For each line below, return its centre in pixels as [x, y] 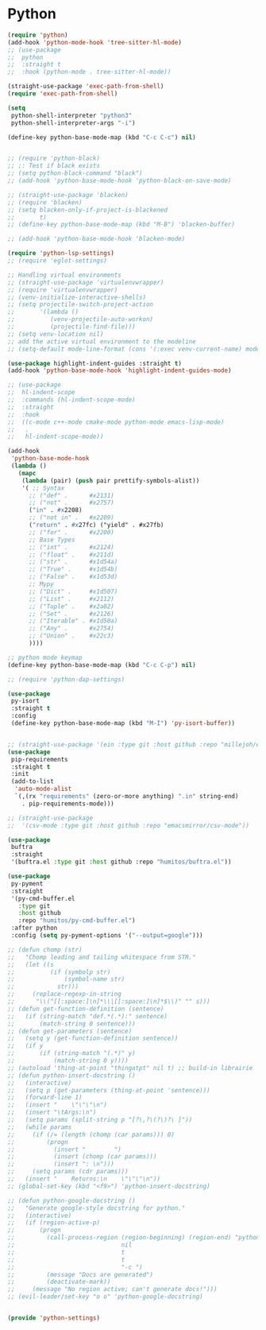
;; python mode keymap [45, 657]
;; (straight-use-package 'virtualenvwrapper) [86, 282]
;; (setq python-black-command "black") [75, 173]
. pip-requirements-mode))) [68, 804]
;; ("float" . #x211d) [71, 554]
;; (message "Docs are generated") [81, 1274]
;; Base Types [52, 540]
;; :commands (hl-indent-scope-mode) [71, 400]
